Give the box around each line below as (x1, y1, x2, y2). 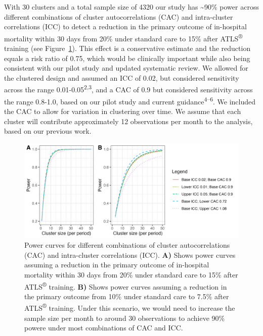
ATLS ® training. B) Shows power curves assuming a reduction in (24, 279, 227, 292)
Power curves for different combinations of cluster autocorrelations (24, 240, 230, 250)
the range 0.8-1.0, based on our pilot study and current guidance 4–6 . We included (4, 94, 255, 106)
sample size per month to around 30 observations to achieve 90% (24, 312, 225, 323)
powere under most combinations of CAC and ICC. (24, 322, 183, 333)
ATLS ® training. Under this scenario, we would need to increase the (24, 301, 235, 313)
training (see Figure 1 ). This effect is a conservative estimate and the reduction (4, 43, 251, 53)
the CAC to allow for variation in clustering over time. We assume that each (4, 105, 241, 116)
